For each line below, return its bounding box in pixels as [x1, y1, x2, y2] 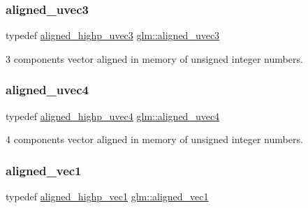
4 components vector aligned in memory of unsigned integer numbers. [6, 132, 303, 147]
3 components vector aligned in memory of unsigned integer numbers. [6, 51, 303, 66]
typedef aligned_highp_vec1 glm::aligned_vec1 [6, 189, 209, 204]
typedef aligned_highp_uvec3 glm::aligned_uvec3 [6, 28, 220, 43]
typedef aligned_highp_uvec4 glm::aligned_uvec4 [6, 108, 220, 123]
